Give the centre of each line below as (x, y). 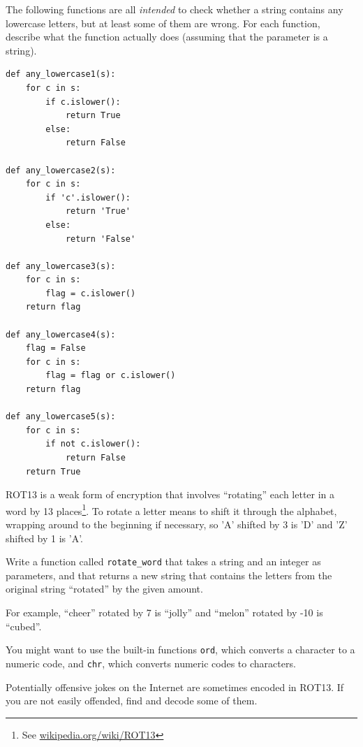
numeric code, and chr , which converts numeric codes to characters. (151, 663)
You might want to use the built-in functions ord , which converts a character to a (180, 650)
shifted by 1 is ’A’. (44, 538)
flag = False (55, 348)
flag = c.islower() (91, 293)
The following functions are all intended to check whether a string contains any (175, 9)
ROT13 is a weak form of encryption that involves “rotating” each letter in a (170, 494)
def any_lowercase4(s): (61, 334)
